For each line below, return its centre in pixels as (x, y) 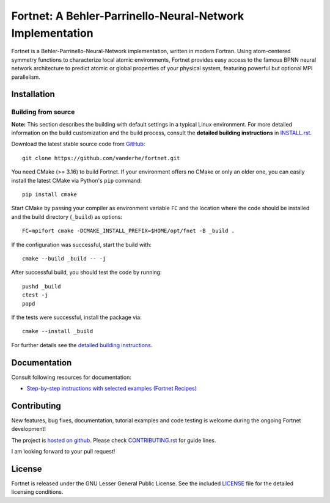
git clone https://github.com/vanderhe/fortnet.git (101, 158)
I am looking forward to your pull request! (63, 452)
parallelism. (26, 77)
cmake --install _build (58, 331)
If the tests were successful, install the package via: (76, 317)
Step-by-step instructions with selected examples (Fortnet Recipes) (112, 388)
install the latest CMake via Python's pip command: (77, 180)
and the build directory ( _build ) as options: (67, 216)
